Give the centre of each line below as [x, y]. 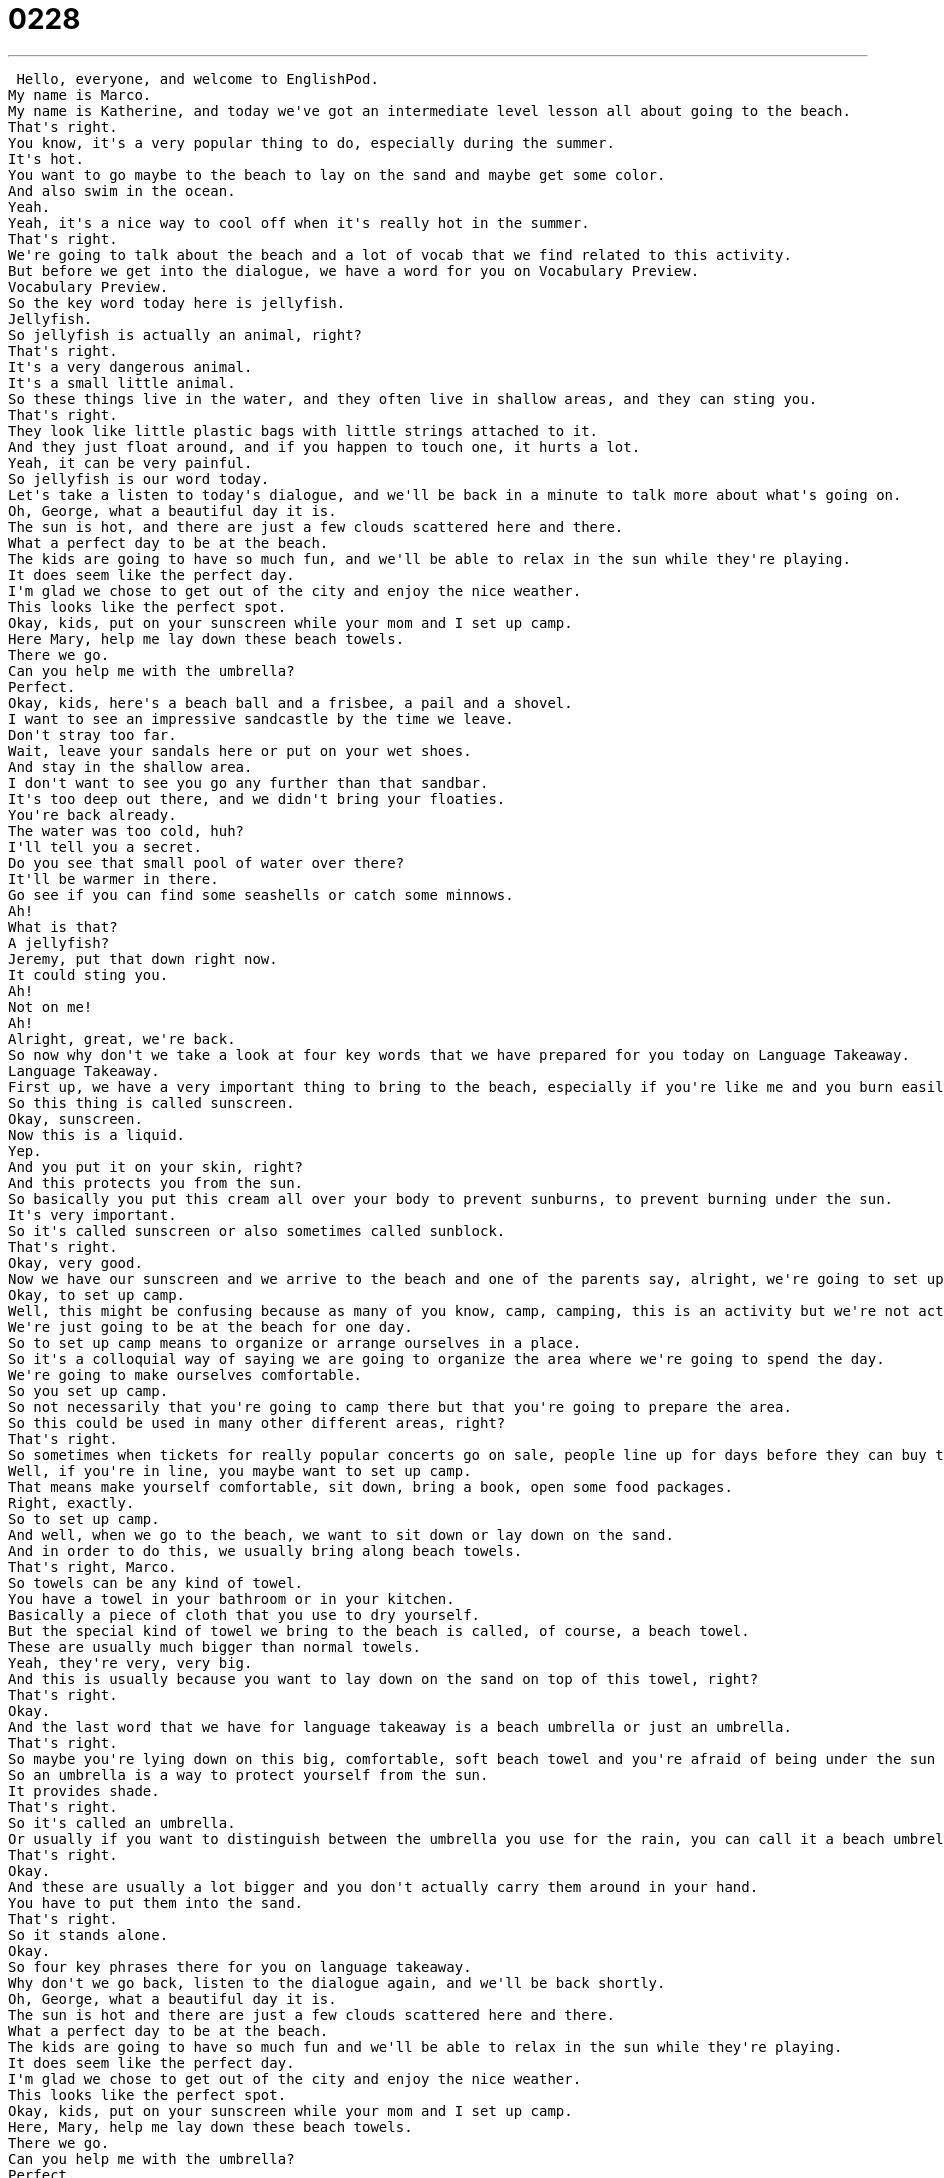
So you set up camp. [88, 1390]
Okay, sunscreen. [75, 1118]
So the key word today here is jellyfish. [177, 302]
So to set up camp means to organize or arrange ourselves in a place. [295, 1342]
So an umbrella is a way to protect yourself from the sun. [248, 1774]
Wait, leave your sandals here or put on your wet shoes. [240, 750]
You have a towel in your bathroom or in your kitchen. [231, 1598]
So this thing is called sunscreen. [151, 1102]
